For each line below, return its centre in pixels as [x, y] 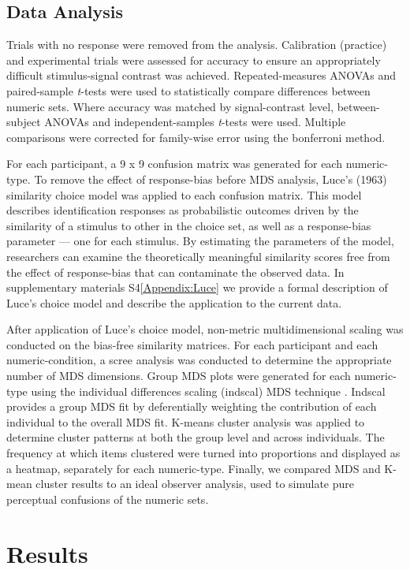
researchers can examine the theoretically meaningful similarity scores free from [198, 256]
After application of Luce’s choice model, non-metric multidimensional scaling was [205, 329]
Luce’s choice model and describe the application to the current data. [174, 302]
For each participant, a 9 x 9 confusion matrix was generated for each [174, 164]
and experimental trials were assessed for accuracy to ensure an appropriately [194, 60]
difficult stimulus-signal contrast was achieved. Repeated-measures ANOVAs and [201, 75]
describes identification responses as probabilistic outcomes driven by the [183, 210]
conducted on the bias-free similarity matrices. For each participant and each [192, 344]
